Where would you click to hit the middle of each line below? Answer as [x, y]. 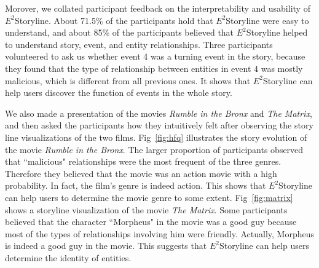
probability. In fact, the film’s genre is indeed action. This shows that [136, 185]
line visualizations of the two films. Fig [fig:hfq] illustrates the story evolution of [156, 137]
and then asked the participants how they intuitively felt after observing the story [159, 125]
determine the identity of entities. [68, 257]
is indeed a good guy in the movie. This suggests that [106, 246]
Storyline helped [277, 32]
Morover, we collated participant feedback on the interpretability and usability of [158, 8]
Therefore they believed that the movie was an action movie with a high [141, 173]
